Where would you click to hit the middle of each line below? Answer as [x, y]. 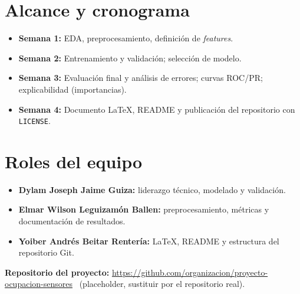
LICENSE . [34, 121]
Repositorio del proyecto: [57, 272]
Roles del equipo [74, 161]
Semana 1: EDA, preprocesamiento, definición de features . [126, 38]
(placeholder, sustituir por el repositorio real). [162, 284]
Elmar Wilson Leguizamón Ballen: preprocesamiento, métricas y [144, 209]
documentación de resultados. [72, 221]
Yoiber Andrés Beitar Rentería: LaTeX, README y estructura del [149, 241]
